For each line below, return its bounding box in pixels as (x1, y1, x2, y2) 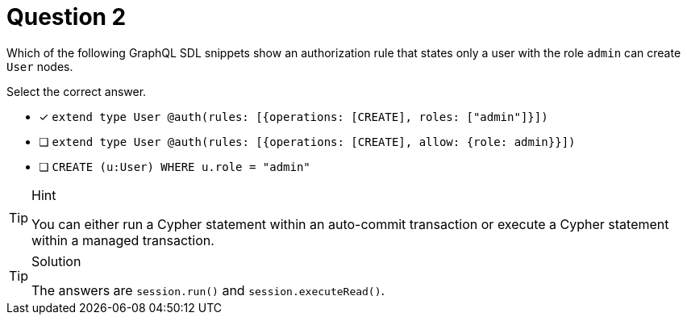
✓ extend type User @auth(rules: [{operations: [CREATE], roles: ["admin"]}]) (39, 109, 548, 123)
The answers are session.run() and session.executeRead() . (31, 281, 385, 298)
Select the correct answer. (6, 84, 147, 98)
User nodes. (6, 59, 73, 73)
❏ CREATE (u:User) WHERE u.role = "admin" (39, 159, 310, 173)
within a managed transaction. (31, 231, 214, 248)
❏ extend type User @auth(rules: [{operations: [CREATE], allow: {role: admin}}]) (39, 134, 576, 148)
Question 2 (6, 3, 127, 31)
